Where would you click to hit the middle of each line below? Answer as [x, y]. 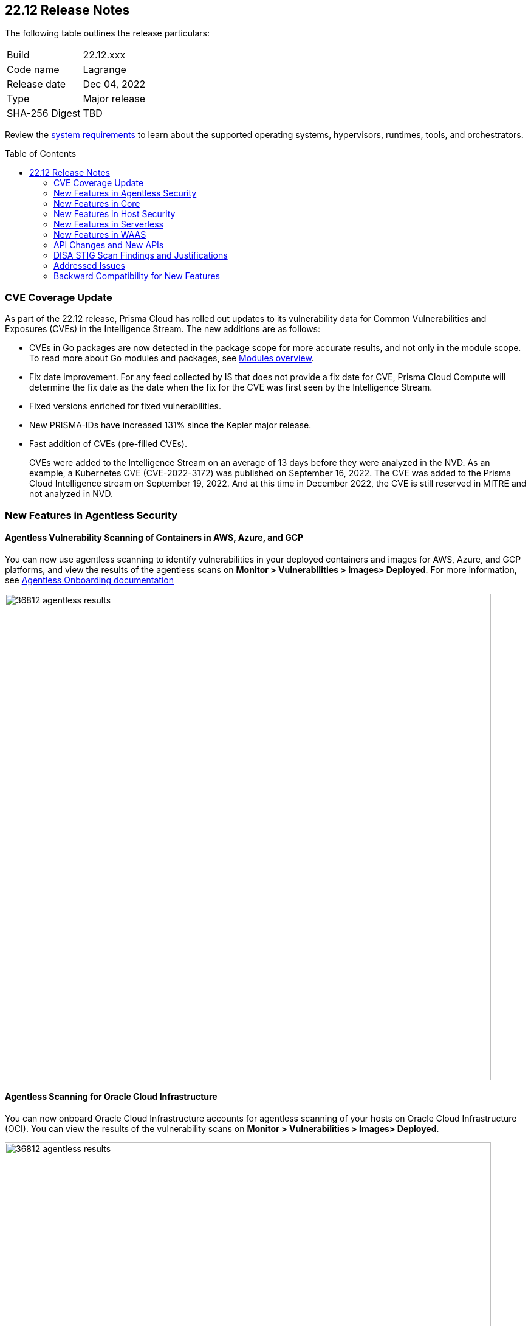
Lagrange [104, 70]
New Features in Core [97, 204]
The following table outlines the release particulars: [107, 33]
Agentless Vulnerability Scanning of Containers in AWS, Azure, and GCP [154, 538]
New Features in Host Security [115, 214]
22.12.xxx [104, 55]
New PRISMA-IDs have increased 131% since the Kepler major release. [170, 425]
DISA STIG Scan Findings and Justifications [141, 255]
